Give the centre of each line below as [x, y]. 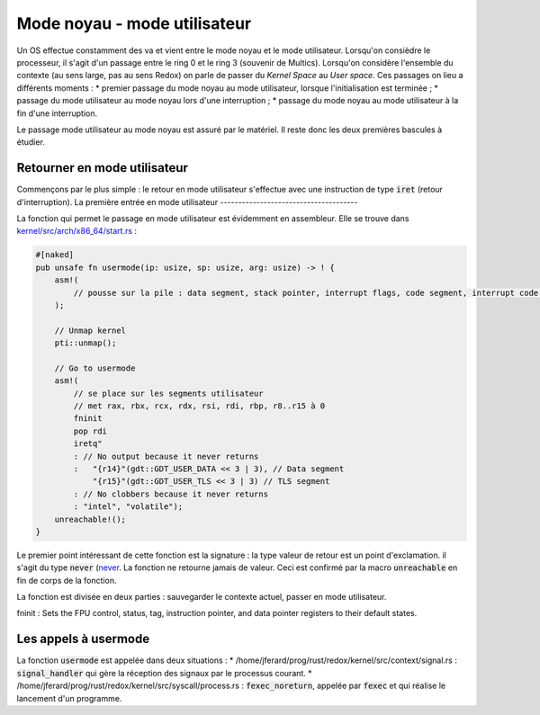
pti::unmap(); [85, 343]
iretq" [88, 444]
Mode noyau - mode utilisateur [134, 23]
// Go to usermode [95, 368]
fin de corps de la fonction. [67, 580]
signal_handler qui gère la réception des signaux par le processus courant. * [164, 673]
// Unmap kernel [90, 330]
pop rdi [90, 431]
